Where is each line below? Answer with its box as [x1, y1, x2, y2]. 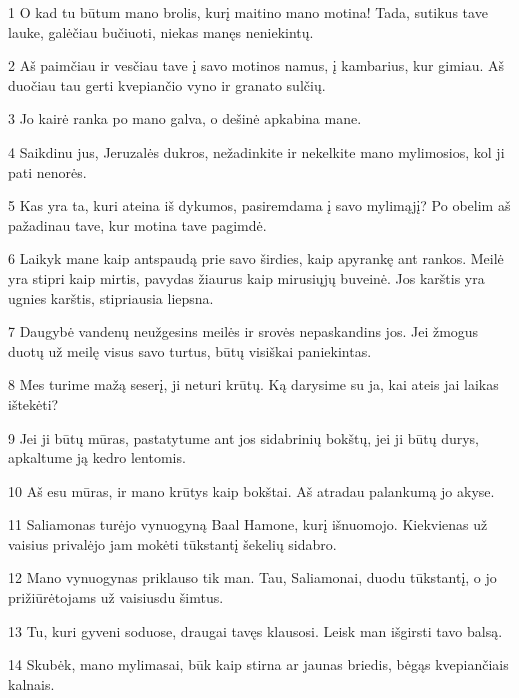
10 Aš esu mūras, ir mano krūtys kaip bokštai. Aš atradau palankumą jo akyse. [8, 480, 495, 501]
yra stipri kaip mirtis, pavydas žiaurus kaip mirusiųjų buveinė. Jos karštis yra [8, 267, 485, 288]
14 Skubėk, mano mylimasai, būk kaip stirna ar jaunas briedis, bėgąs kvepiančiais [8, 654, 509, 675]
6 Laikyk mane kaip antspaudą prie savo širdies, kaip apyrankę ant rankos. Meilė [8, 248, 504, 269]
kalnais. [8, 673, 55, 694]
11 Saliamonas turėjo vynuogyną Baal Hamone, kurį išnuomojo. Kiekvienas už [8, 514, 488, 535]
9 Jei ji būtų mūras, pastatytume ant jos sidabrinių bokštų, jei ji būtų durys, [8, 427, 480, 448]
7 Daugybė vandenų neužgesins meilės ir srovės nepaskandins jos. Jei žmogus [8, 321, 479, 342]
